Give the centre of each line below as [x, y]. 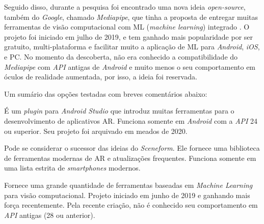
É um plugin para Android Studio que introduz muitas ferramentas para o [119, 111]
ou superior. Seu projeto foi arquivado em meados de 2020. [96, 131]
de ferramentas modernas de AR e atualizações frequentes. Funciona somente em [130, 158]
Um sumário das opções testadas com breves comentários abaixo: [106, 93]
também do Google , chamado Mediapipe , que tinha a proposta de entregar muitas [131, 17]
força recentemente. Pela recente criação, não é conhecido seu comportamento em [131, 205]
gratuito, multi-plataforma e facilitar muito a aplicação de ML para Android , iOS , [132, 47]
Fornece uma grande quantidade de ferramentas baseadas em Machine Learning [128, 185]
